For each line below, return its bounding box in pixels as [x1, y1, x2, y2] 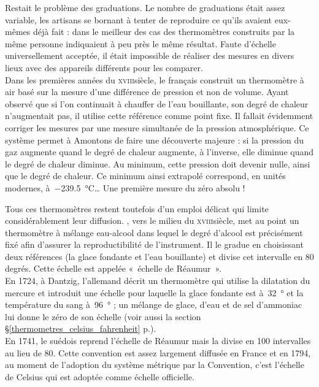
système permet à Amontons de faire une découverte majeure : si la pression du [5, 133, 304, 146]
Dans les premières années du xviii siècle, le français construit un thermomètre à [5, 73, 304, 86]
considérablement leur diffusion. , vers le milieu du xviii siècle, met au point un [5, 214, 299, 227]
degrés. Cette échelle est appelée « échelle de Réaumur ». [5, 262, 222, 275]
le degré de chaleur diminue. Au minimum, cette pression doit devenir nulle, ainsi [5, 157, 310, 170]
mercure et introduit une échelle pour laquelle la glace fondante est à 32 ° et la [5, 286, 304, 299]
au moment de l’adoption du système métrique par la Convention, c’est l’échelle [5, 358, 304, 371]
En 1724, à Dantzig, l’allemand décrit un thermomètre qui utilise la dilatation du [5, 274, 310, 287]
